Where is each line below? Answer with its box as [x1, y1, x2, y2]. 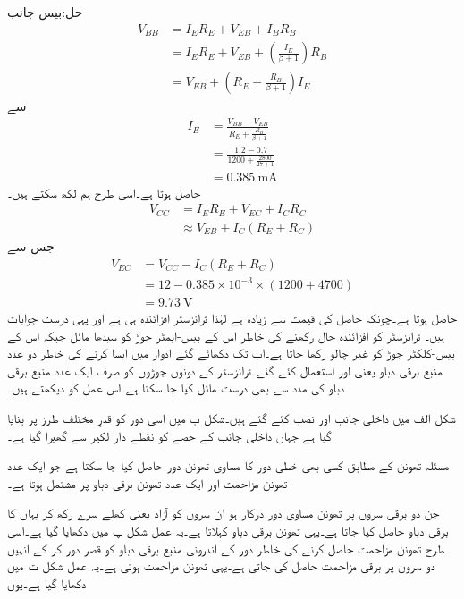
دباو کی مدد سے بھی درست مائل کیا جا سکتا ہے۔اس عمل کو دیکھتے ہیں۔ [7, 378, 345, 397]
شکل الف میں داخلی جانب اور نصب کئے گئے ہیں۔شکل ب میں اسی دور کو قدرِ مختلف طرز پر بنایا [7, 409, 456, 427]
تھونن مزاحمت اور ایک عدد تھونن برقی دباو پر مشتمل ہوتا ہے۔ [7, 473, 288, 492]
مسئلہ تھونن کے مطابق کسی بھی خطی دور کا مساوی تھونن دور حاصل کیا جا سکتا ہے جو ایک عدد [7, 456, 450, 475]
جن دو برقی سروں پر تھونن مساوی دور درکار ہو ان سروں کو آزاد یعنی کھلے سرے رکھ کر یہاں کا [7, 503, 440, 522]
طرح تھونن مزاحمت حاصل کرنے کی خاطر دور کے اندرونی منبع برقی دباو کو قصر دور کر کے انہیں [7, 538, 445, 557]
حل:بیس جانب [7, 3, 83, 21]
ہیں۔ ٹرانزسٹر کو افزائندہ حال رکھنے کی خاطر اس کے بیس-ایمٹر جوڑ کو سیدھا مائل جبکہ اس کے [7, 325, 445, 344]
